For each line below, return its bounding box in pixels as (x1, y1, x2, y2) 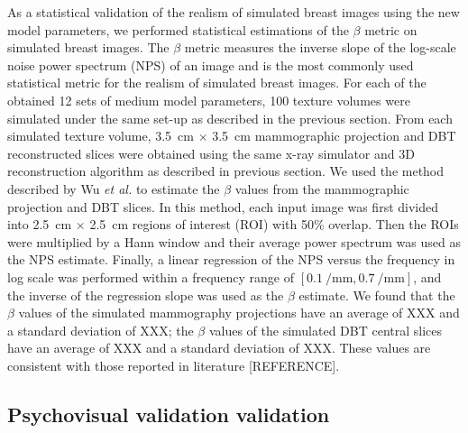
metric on (364, 20, 418, 39)
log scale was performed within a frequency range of (7, 267, 295, 286)
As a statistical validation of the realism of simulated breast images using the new (7, 3, 460, 21)
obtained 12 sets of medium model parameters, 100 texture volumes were (7, 90, 410, 109)
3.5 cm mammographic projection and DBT (212, 126, 456, 145)
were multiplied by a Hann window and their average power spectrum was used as (7, 232, 461, 251)
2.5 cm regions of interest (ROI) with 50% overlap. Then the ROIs (89, 215, 459, 234)
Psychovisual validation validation (7, 400, 330, 428)
